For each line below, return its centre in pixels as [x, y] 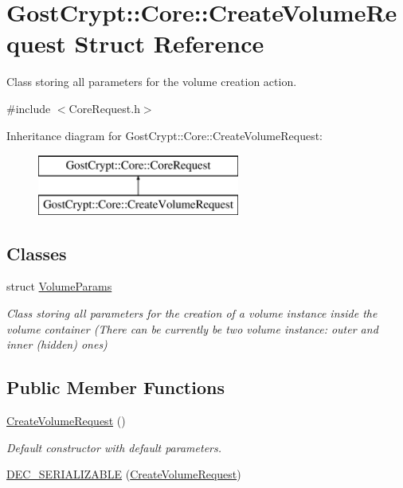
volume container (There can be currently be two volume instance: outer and [192, 328]
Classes [37, 253]
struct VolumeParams [59, 286]
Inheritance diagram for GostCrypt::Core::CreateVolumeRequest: [164, 135]
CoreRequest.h [104, 108]
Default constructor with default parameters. [114, 447]
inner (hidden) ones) [57, 344]
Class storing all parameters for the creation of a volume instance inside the [192, 313]
